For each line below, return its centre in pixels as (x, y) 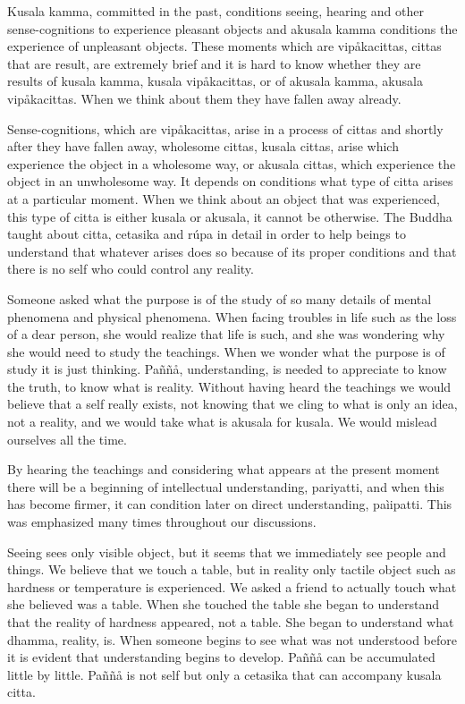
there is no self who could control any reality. (131, 269)
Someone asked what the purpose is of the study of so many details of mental (220, 298)
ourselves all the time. (67, 439)
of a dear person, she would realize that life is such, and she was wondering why (226, 334)
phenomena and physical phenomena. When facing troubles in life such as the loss (232, 316)
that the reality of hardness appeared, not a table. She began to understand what (231, 622)
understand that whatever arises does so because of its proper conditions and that (232, 251)
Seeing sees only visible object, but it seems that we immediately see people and (227, 551)
